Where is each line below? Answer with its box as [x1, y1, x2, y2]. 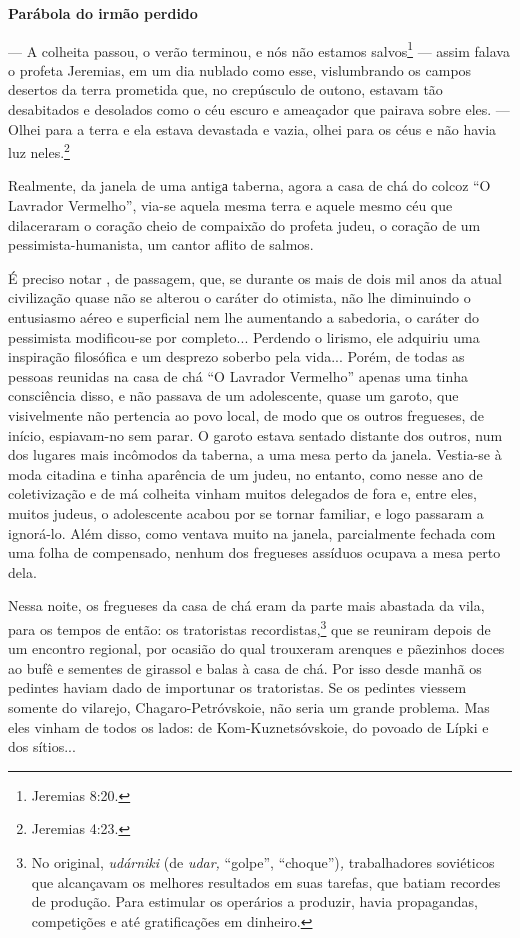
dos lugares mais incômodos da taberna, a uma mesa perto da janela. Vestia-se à [8, 444, 502, 465]
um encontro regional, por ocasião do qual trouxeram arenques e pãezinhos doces [8, 638, 505, 659]
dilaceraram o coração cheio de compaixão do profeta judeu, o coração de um [8, 214, 481, 235]
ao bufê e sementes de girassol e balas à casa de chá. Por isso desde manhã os [8, 657, 482, 678]
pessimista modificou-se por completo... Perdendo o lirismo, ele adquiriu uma [8, 326, 480, 347]
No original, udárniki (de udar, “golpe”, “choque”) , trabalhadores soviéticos [31, 851, 495, 872]
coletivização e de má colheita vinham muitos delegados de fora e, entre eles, [8, 483, 477, 504]
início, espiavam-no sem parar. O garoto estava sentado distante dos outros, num [8, 424, 503, 445]
